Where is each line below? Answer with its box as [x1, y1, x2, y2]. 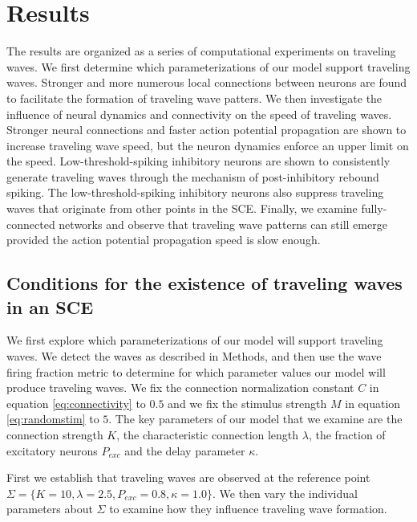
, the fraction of [308, 426, 386, 442]
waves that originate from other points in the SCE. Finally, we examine [6, 200, 358, 217]
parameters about [6, 500, 93, 517]
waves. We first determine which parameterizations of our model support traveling [6, 58, 411, 75]
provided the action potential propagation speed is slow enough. [6, 231, 321, 248]
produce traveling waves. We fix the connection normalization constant [6, 379, 354, 396]
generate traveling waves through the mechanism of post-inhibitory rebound [6, 168, 379, 185]
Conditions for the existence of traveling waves [6, 271, 403, 296]
